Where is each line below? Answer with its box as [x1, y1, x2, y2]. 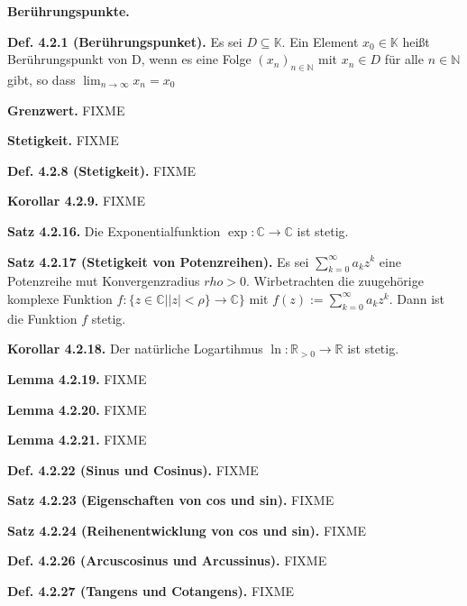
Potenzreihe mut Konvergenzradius [7, 271, 200, 290]
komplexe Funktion [7, 289, 113, 308]
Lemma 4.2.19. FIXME [7, 369, 147, 388]
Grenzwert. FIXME [7, 100, 125, 119]
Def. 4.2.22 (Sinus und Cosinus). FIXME [7, 460, 259, 479]
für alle [384, 50, 424, 69]
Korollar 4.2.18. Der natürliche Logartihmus [7, 339, 263, 358]
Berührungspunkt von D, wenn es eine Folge [7, 50, 252, 69]
